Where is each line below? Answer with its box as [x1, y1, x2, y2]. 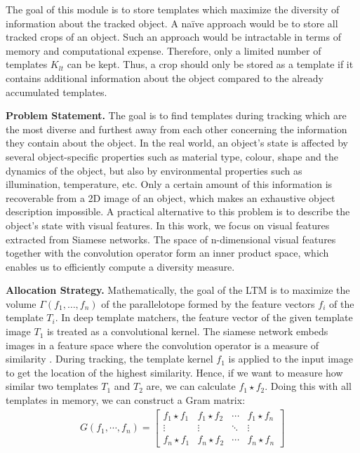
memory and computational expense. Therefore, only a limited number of [6, 43, 321, 58]
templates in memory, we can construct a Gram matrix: [6, 393, 246, 407]
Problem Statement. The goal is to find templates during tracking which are [6, 108, 347, 123]
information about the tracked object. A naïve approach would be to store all [6, 15, 338, 30]
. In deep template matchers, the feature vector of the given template [55, 310, 353, 325]
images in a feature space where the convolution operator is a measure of [6, 337, 319, 352]
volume [6, 296, 36, 311]
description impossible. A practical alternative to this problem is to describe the [6, 204, 350, 219]
